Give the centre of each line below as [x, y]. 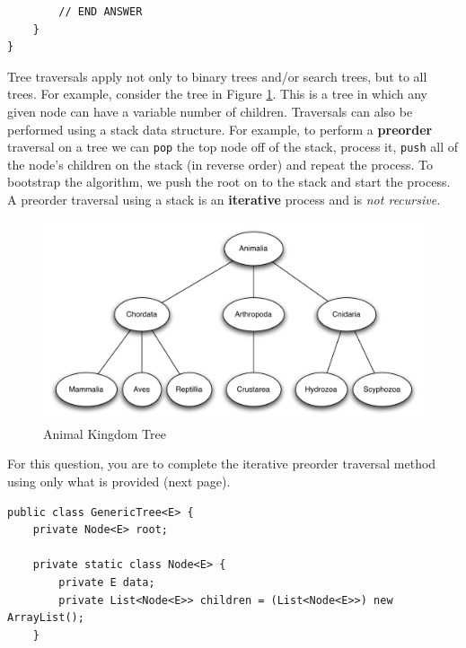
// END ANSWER [101, 11]
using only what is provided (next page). [119, 482]
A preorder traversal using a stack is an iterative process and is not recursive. [224, 199]
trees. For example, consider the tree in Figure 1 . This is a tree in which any [217, 94]
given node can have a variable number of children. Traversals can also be [210, 111]
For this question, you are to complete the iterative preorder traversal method [222, 464]
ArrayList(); [46, 618]
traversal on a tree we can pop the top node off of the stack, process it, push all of [233, 147]
